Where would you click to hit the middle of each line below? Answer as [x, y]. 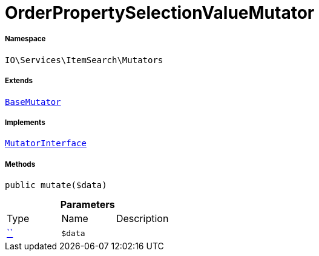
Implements [25, 122]
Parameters [87, 205]
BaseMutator [33, 102]
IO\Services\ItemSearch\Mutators [84, 60]
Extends [19, 81]
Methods [20, 164]
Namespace [25, 39]
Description [142, 219]
